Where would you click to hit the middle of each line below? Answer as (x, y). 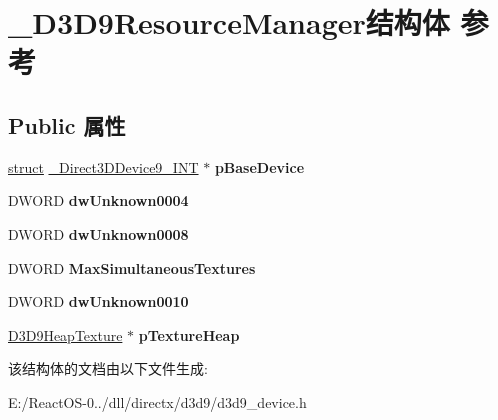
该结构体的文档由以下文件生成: (108, 368)
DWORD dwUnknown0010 (98, 301)
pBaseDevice (259, 166)
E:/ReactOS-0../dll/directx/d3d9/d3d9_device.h (157, 401)
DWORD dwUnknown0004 (98, 200)
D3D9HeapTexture (65, 334)
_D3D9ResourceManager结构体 (229, 22)
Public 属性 (67, 124)
